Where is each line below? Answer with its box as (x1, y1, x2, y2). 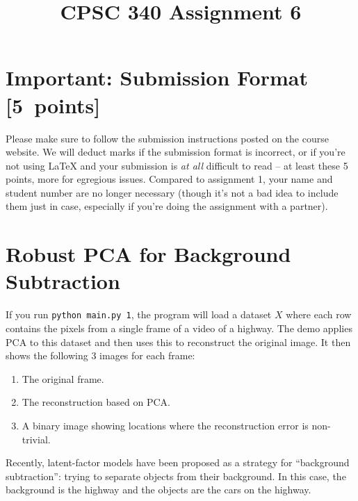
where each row (286, 307, 352, 322)
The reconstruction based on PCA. (22, 395, 170, 409)
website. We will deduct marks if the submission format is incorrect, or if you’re (6, 145, 345, 159)
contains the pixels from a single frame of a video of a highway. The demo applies (6, 321, 352, 336)
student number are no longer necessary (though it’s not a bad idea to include (6, 185, 339, 199)
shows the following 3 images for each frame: (6, 348, 195, 363)
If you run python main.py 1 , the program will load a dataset (6, 307, 272, 322)
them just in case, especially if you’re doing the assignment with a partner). (6, 199, 328, 213)
